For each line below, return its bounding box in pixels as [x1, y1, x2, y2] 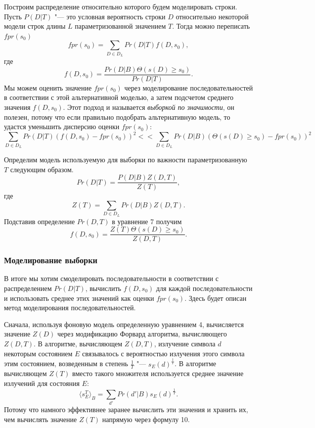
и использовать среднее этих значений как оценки [4, 292, 154, 303]
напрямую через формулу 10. [102, 414, 190, 424]
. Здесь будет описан [184, 292, 247, 303]
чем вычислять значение [4, 414, 77, 424]
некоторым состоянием [4, 348, 73, 358]
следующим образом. [10, 164, 74, 174]
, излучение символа [154, 338, 216, 348]
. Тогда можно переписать [172, 21, 250, 31]
